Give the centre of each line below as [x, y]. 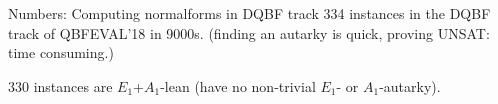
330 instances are [60, 85]
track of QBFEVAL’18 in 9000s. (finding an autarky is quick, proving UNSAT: [249, 32]
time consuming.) [61, 52]
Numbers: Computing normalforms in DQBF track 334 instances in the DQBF [249, 13]
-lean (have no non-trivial [238, 85]
